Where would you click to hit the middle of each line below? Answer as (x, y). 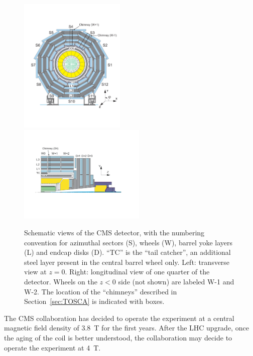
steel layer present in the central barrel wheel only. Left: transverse (127, 262)
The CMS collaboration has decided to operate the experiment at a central (119, 318)
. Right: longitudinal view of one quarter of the (137, 272)
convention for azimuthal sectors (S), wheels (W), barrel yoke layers (129, 242)
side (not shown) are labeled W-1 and (176, 281)
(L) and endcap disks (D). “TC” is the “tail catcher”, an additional (128, 252)
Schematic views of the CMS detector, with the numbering (114, 233)
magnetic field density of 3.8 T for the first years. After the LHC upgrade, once (126, 328)
